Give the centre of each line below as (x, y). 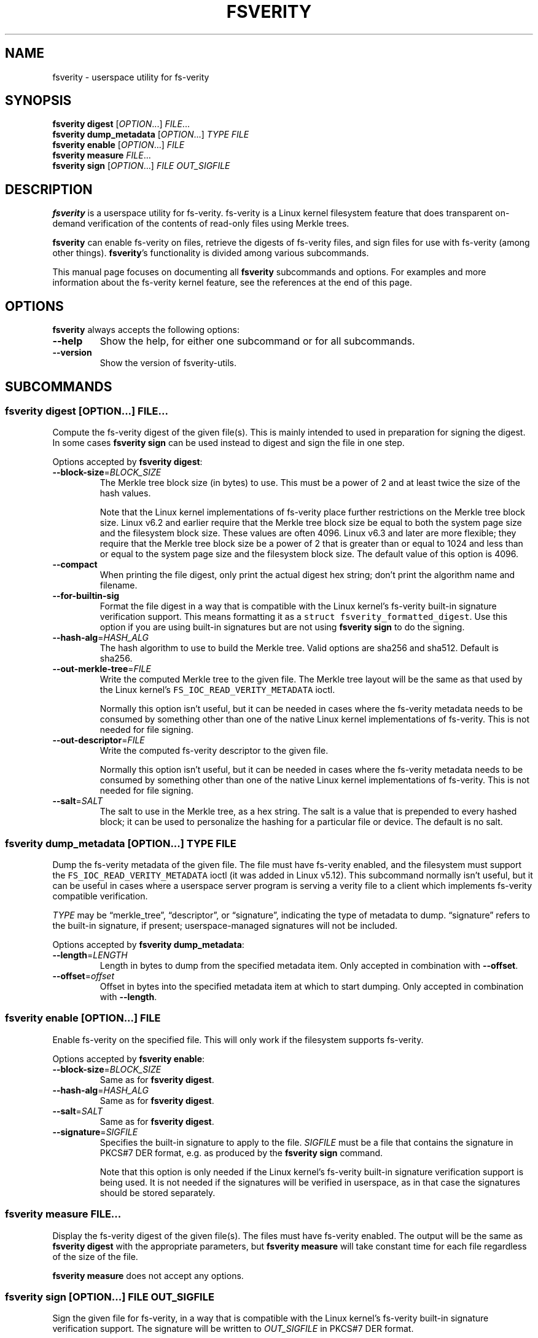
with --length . (128, 997)
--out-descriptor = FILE (99, 740)
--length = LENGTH (90, 955)
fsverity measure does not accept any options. (148, 1275)
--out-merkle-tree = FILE (102, 669)
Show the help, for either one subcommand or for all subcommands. (257, 341)
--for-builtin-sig (86, 596)
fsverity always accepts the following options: (146, 330)
